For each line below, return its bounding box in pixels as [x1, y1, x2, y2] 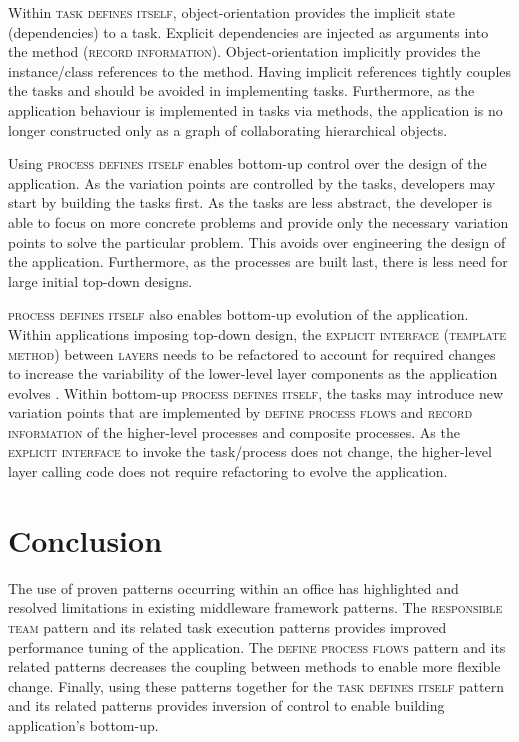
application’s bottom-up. [8, 714, 159, 735]
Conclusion [8, 519, 163, 560]
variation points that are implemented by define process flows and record [8, 402, 473, 423]
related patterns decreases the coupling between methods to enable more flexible [8, 656, 501, 677]
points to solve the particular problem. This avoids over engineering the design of [8, 231, 506, 252]
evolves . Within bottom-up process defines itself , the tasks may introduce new [8, 382, 504, 403]
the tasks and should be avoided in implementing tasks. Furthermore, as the [8, 80, 475, 101]
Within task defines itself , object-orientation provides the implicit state [8, 2, 456, 22]
